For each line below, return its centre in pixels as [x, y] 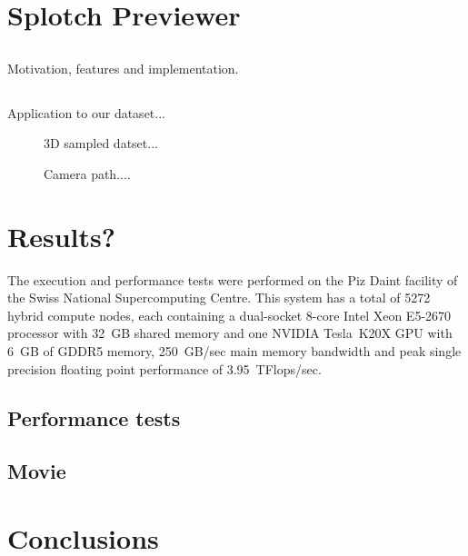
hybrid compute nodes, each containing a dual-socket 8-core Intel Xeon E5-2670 [229, 315]
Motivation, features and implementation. [123, 68]
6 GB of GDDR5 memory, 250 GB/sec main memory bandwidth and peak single [234, 351]
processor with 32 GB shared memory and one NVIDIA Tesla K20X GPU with [230, 333]
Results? [61, 236]
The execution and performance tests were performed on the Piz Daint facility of [233, 279]
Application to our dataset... [86, 112]
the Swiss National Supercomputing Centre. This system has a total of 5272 [219, 298]
